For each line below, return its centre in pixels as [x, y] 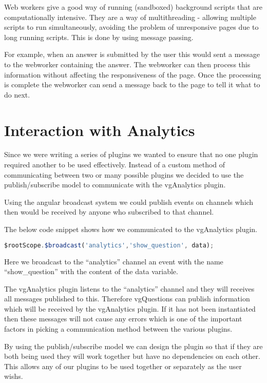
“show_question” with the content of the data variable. [91, 271]
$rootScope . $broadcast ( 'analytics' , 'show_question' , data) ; [109, 245]
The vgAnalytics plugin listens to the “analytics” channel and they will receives [129, 288]
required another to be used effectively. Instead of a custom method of [115, 165]
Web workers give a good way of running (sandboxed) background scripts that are [133, 7]
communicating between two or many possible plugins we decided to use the [124, 174]
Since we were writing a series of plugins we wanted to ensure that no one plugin [131, 154]
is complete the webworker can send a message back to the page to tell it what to [132, 84]
